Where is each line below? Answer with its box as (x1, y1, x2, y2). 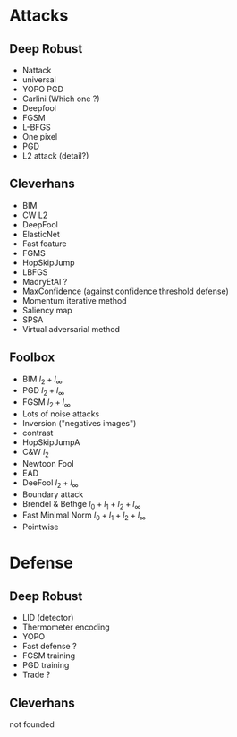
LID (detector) (21, 613, 74, 623)
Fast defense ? (21, 641, 78, 652)
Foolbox (9, 350, 55, 365)
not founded (9, 719, 55, 730)
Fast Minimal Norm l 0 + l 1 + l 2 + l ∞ (21, 510, 146, 523)
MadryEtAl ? (21, 276, 68, 287)
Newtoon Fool (21, 458, 74, 468)
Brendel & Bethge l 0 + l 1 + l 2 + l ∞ (21, 498, 141, 511)
